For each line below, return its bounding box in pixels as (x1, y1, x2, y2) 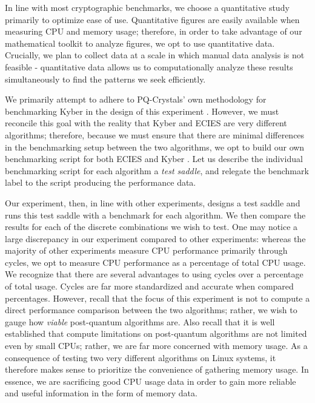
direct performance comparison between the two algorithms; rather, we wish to (5, 303, 297, 316)
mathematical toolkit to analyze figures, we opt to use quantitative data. (5, 36, 275, 49)
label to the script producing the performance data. (5, 176, 196, 189)
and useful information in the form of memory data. (5, 387, 197, 399)
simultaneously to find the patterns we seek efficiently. (5, 72, 206, 85)
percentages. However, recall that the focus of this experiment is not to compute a (5, 291, 310, 304)
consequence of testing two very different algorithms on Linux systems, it (5, 351, 276, 364)
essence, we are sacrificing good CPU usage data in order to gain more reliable (5, 374, 296, 387)
